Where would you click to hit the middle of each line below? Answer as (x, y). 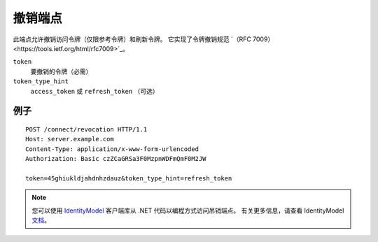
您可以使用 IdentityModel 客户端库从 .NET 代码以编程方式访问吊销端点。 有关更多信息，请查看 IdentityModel (188, 211)
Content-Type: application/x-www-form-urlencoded (112, 149)
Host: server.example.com (70, 139)
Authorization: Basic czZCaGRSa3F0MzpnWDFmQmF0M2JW (116, 159)
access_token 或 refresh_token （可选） (94, 91)
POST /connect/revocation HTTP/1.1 (86, 129)
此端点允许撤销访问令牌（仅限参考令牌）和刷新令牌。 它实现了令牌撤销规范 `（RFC (132, 39)
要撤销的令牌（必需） (61, 71)
